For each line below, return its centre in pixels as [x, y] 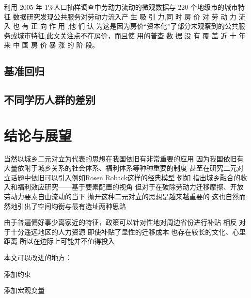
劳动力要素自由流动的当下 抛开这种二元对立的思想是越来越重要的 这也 [115, 196]
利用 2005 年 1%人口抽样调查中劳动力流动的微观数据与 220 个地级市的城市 [121, 7]
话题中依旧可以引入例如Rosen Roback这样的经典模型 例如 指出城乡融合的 [125, 177]
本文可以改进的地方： [38, 257]
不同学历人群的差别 [50, 100]
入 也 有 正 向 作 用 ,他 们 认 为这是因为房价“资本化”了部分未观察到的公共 [121, 26]
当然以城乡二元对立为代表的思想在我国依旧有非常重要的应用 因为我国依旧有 [124, 158]
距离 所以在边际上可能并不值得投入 [59, 241]
